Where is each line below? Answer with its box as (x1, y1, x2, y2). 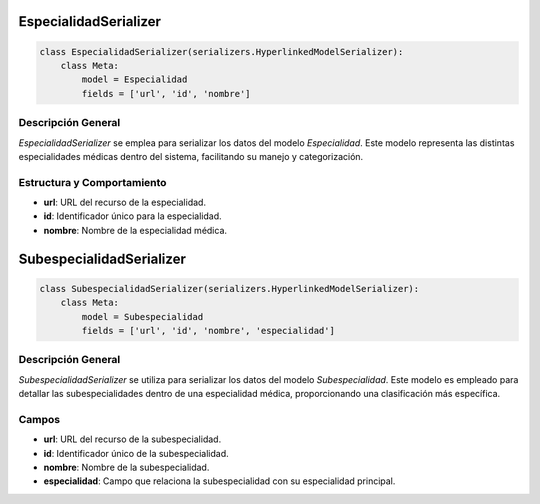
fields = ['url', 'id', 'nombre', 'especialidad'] (81, 325, 335, 336)
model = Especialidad (81, 74, 188, 85)
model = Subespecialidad (81, 311, 204, 322)
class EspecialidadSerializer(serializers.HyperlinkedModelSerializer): (39, 46, 404, 57)
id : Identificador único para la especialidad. (43, 210, 222, 222)
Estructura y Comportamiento (18, 175, 167, 189)
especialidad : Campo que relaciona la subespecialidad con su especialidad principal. (43, 475, 396, 487)
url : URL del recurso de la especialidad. (43, 196, 207, 209)
